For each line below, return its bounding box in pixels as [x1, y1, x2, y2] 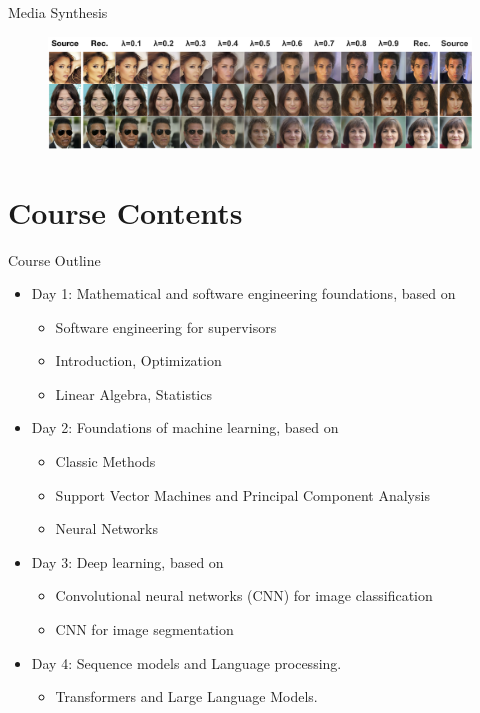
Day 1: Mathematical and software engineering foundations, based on [31, 283, 456, 304]
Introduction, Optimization [55, 350, 222, 371]
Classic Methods [55, 451, 156, 472]
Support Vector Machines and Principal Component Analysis [55, 484, 430, 505]
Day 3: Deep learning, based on [31, 551, 224, 572]
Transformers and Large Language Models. [55, 686, 318, 707]
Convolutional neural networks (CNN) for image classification [55, 585, 433, 606]
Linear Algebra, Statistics [55, 383, 212, 404]
